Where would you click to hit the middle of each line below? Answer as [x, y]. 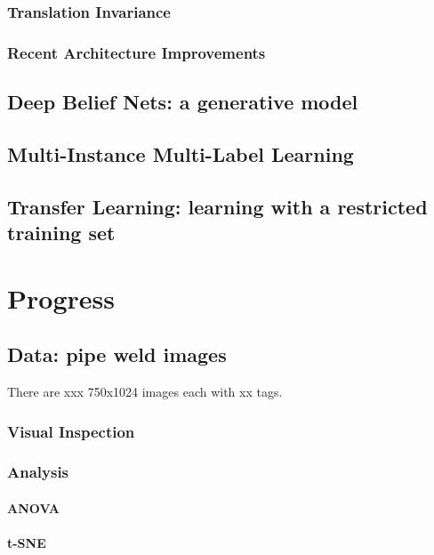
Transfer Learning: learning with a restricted [217, 206]
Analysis [38, 472]
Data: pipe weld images [117, 354]
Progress [61, 298]
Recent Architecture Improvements [137, 52]
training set [61, 233]
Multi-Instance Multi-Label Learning [181, 153]
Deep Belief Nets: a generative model [183, 102]
